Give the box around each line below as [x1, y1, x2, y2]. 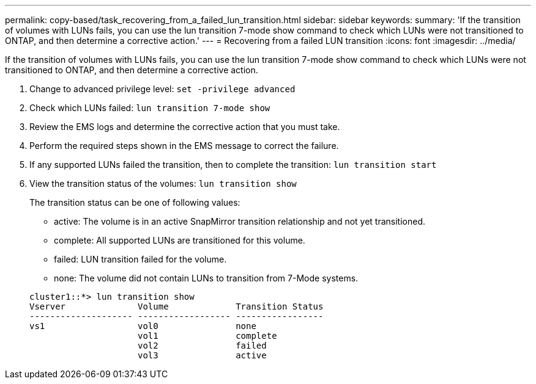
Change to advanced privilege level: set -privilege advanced [29, 84, 296, 94]
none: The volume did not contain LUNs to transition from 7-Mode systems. [54, 273, 359, 283]
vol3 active [138, 350, 267, 360]
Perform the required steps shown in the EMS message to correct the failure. [29, 140, 339, 151]
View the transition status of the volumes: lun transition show [29, 178, 297, 189]
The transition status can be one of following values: [29, 197, 240, 208]
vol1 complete [138, 331, 277, 341]
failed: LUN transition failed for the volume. [54, 254, 227, 264]
